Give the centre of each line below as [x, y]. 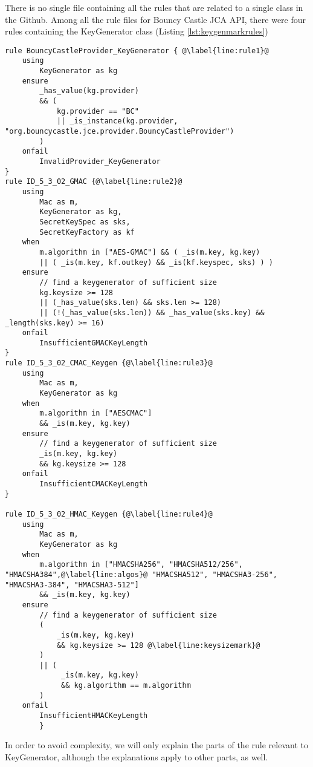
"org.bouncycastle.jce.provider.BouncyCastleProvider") [120, 132]
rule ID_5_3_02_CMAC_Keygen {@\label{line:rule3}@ [109, 363]
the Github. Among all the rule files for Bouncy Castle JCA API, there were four [156, 19]
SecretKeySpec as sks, [85, 222]
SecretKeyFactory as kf [87, 232]
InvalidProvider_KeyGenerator [100, 162]
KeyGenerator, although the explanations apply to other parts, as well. [137, 757]
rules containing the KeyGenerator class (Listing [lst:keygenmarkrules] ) [137, 31]
